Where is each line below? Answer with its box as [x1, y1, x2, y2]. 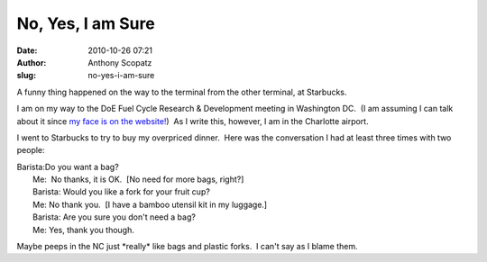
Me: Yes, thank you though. [32, 224, 134, 235]
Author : [16, 57, 47, 68]
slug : [16, 70, 36, 81]
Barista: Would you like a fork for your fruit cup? [32, 186, 211, 197]
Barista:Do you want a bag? [16, 161, 119, 172]
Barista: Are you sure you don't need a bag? [32, 212, 196, 222]
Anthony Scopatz [87, 57, 152, 68]
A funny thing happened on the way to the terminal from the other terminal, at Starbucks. [16, 86, 347, 97]
